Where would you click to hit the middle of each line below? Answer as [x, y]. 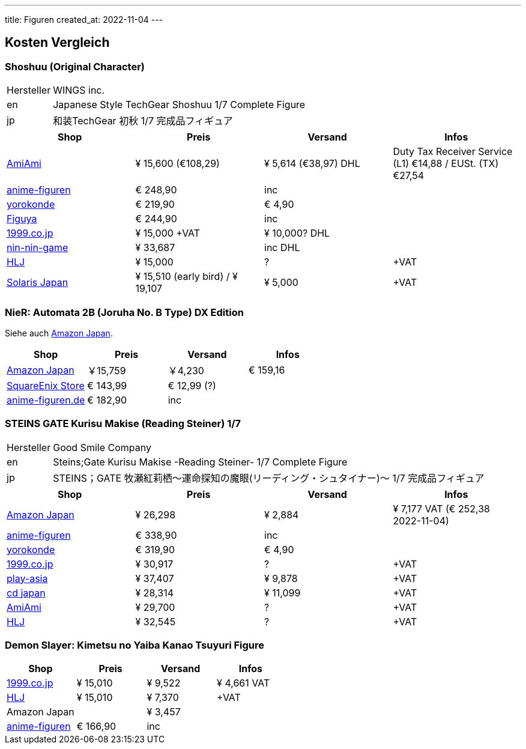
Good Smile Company [102, 447]
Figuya [22, 219]
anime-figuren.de [46, 400]
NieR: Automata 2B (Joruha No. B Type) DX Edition [124, 312]
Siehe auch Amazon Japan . [59, 333]
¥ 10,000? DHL [297, 233]
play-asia [27, 578]
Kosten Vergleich [57, 43]
